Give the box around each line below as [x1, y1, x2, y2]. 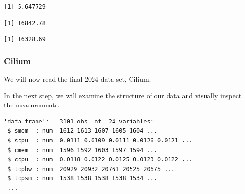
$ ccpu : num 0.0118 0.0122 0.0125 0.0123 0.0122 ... [7, 156, 192, 163]
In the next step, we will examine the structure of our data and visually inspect [4, 90, 242, 100]
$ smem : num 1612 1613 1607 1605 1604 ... [7, 127, 157, 135]
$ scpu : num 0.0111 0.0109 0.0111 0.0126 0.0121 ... [7, 137, 192, 144]
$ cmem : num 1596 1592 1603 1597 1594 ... [7, 146, 157, 154]
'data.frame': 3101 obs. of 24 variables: [4, 118, 154, 125]
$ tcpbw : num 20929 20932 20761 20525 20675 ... [7, 165, 175, 173]
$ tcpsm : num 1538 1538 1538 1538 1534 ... [7, 175, 157, 182]
